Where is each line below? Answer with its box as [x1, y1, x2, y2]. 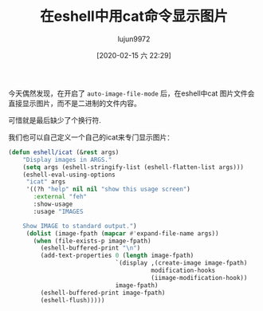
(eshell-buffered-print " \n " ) [40, 244, 141, 252]
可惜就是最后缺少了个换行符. [8, 115, 102, 124]
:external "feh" [33, 193, 88, 201]
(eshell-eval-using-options [22, 171, 116, 179]
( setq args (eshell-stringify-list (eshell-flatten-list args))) [22, 163, 245, 171]
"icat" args [26, 178, 66, 186]
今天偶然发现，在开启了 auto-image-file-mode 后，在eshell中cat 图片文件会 [8, 89, 255, 98]
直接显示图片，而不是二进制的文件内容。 [8, 98, 141, 108]
